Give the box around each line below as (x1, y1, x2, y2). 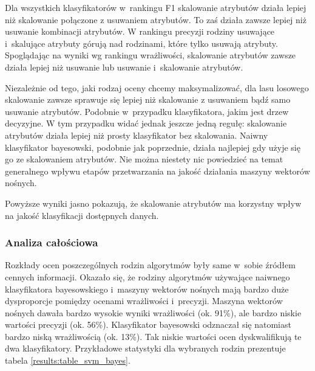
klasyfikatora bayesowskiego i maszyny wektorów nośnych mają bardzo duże (5, 282, 289, 295)
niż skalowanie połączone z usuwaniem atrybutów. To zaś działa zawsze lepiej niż (5, 13, 307, 26)
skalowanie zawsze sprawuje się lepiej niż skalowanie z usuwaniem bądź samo (5, 93, 291, 106)
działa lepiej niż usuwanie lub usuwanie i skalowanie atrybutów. (5, 60, 243, 73)
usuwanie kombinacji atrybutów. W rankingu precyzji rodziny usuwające (5, 25, 275, 38)
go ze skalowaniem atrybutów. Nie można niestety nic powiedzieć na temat (5, 153, 283, 165)
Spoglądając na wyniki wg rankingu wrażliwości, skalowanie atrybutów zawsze (5, 49, 296, 61)
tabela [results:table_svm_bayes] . (5, 354, 130, 367)
